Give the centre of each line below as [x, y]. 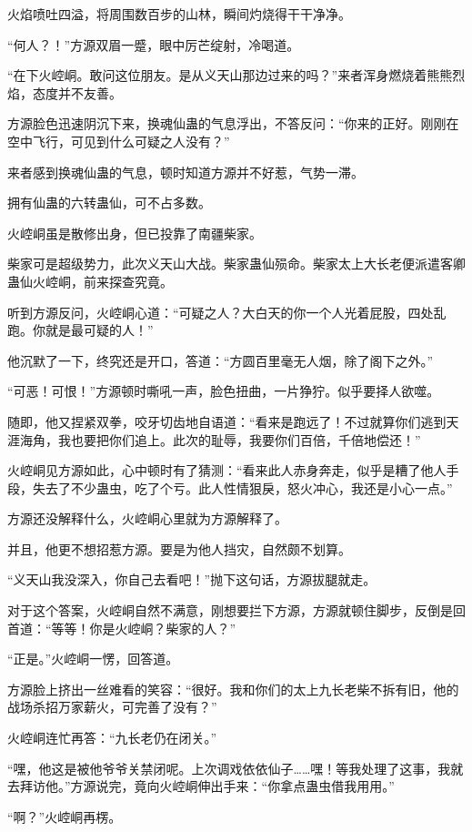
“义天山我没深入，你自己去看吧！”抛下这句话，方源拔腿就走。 [192, 579]
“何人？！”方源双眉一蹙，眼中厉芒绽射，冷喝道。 [154, 44]
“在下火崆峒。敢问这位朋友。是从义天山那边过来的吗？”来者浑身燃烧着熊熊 [230, 75]
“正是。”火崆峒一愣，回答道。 [93, 659]
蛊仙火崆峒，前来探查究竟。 [90, 281]
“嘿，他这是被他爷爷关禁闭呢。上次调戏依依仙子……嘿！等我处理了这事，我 [229, 768]
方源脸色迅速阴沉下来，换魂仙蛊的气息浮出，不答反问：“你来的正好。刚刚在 [233, 123]
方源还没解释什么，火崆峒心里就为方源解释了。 [147, 518]
